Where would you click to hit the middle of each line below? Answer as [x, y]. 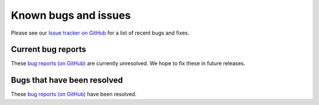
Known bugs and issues [71, 15]
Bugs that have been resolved [67, 80]
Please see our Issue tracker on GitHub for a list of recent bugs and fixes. [100, 33]
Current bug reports [49, 50]
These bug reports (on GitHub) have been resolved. [74, 94]
